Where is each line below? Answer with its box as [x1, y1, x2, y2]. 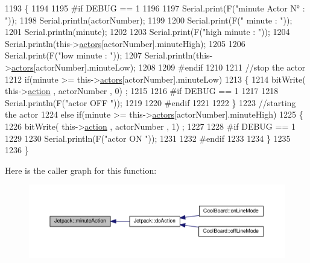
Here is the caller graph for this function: [5, 163, 157, 176]
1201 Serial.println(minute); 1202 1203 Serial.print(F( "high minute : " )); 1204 [5, 25, 290, 38]
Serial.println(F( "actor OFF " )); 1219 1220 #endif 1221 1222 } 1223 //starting [5, 96, 296, 109]
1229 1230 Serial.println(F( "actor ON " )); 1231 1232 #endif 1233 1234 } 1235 [5, 131, 291, 144]
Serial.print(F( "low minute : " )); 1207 [5, 49, 142, 62]
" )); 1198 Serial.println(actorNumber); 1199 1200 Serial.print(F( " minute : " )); [5, 13, 293, 26]
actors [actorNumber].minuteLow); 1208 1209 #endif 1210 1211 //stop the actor [11, 60, 306, 73]
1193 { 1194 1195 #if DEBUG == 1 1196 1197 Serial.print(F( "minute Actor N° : [5, 2, 305, 14]
